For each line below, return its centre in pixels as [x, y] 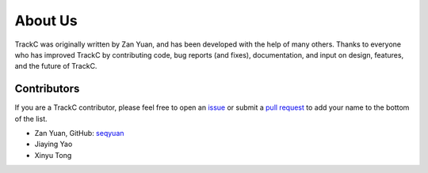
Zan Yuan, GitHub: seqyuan [79, 134]
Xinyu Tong [53, 155]
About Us [46, 21]
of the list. [31, 118]
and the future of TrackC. [56, 66]
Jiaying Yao [53, 144]
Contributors [47, 89]
